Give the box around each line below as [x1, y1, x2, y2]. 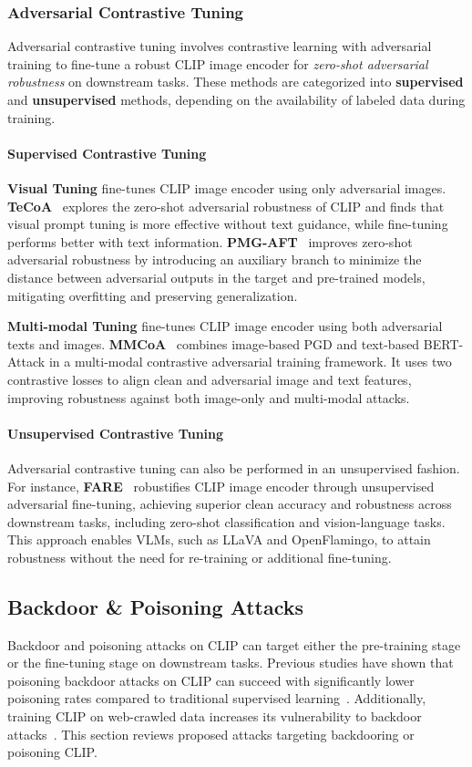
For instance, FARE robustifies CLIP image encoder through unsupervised [7, 476, 435, 495]
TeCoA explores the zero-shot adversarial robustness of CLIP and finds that [7, 196, 445, 215]
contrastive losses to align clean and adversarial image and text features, [7, 369, 412, 389]
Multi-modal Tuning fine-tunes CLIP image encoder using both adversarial [7, 316, 443, 336]
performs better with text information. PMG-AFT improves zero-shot [7, 232, 413, 251]
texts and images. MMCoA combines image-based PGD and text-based [7, 334, 420, 353]
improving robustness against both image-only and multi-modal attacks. [7, 388, 410, 407]
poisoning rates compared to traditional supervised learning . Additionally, [7, 689, 426, 708]
